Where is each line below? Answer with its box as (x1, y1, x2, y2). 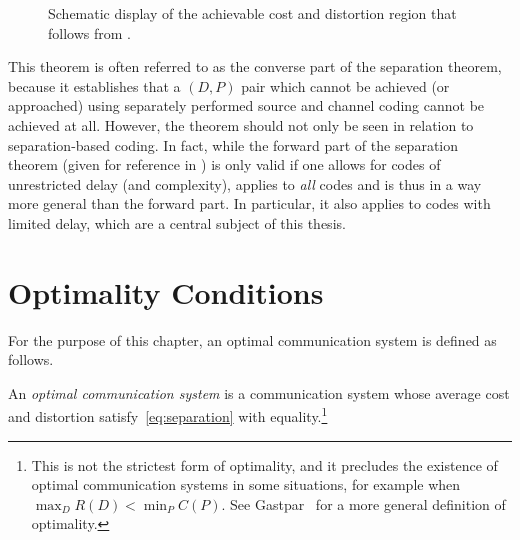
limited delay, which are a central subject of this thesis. (8, 212, 346, 233)
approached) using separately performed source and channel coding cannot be (8, 95, 485, 116)
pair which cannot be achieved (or (241, 75, 450, 96)
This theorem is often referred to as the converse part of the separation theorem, (8, 56, 502, 77)
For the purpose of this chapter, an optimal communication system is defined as (8, 329, 497, 350)
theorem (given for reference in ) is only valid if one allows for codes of (8, 154, 441, 175)
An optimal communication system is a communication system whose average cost (8, 382, 510, 403)
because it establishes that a (8, 75, 181, 96)
